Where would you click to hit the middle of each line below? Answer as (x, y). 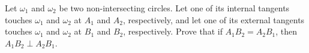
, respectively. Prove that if (173, 31)
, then (286, 31)
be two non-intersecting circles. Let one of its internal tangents (174, 8)
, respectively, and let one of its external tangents (214, 19)
